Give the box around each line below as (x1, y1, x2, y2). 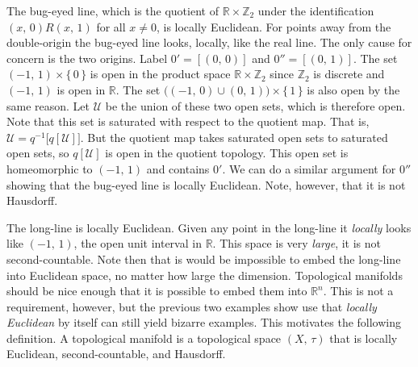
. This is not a (323, 282, 394, 299)
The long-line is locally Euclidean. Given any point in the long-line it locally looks (6, 219, 412, 236)
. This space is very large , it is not (212, 235, 381, 252)
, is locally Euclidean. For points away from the (156, 18, 391, 35)
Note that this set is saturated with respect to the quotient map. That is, (6, 113, 370, 130)
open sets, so (6, 144, 69, 161)
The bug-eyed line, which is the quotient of (6, 2, 219, 19)
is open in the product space (90, 65, 231, 82)
